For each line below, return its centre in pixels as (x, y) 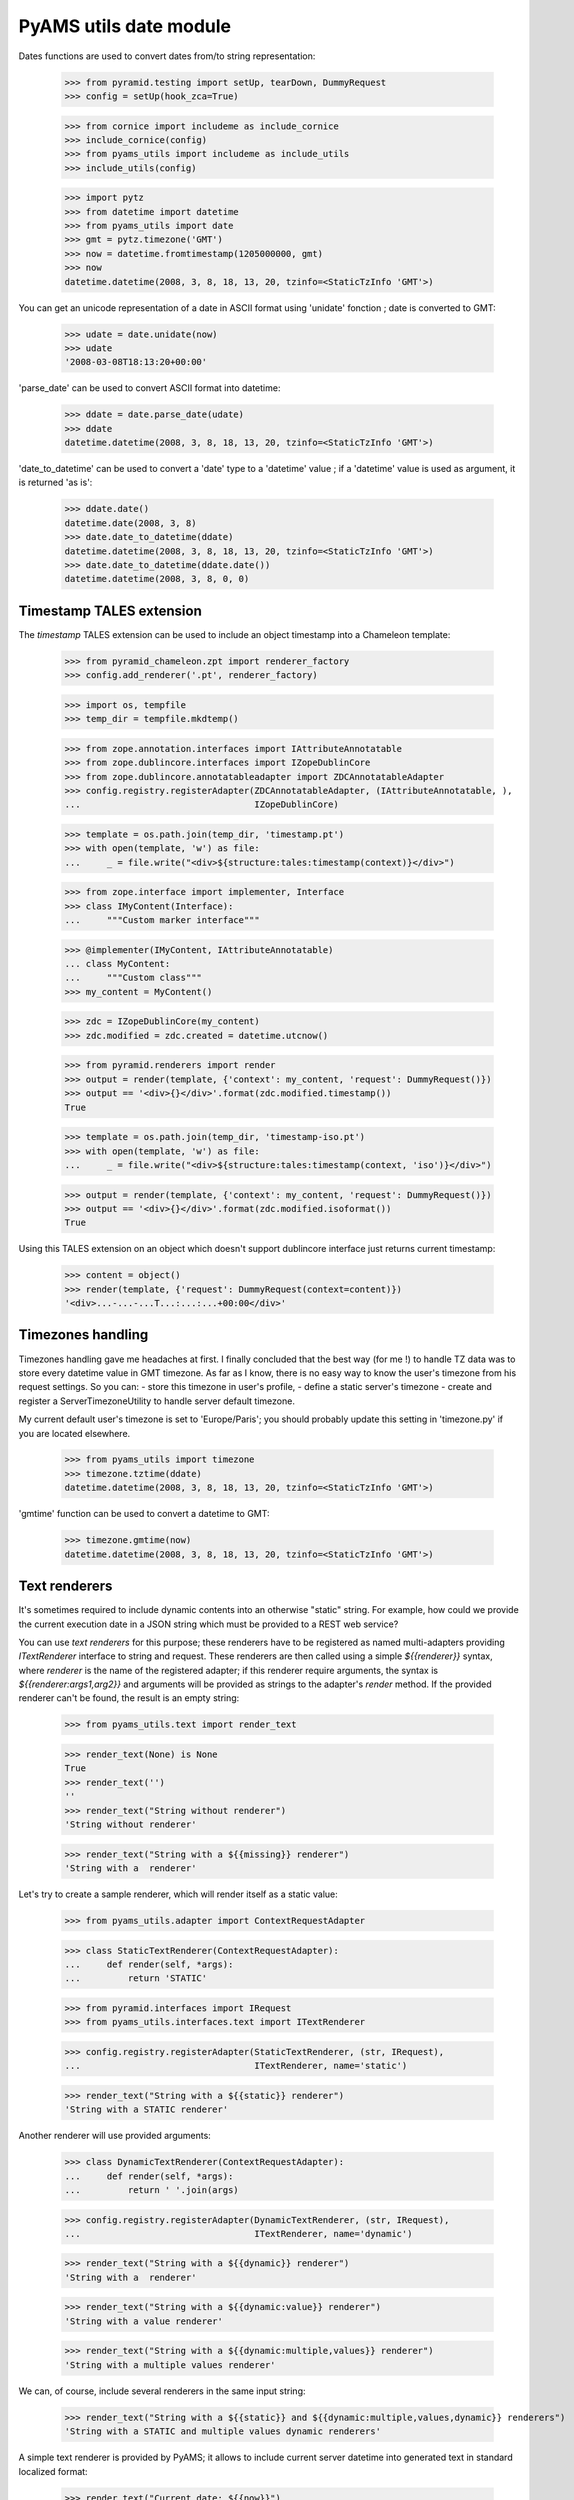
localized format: (53, 2471)
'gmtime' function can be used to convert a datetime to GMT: (144, 1514)
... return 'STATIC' (136, 1978)
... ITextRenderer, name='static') (236, 2066)
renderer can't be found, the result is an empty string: (129, 1698)
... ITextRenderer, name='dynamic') (238, 2233)
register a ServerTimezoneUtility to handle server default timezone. (156, 1401)
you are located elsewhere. (74, 1433)
